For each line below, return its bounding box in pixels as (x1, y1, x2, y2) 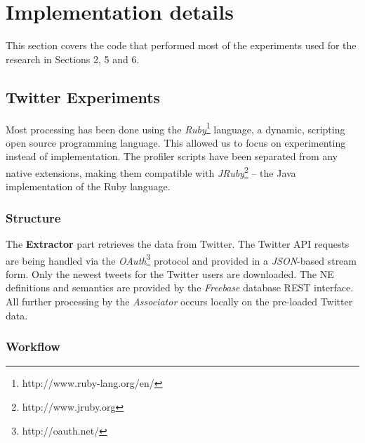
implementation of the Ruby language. (6, 179, 171, 194)
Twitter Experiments (6, 86, 161, 107)
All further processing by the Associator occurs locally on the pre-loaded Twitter (6, 294, 353, 309)
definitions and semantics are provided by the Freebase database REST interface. (6, 280, 354, 295)
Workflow (6, 338, 60, 355)
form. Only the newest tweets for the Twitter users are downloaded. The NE (6, 266, 334, 281)
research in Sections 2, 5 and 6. (6, 51, 140, 66)
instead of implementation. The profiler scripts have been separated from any (6, 149, 338, 164)
